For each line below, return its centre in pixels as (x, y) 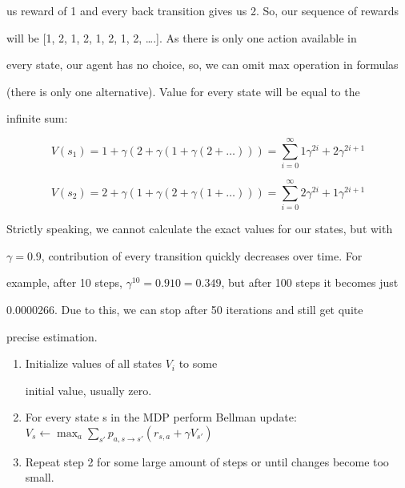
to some (198, 363)
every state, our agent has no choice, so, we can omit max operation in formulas (202, 65)
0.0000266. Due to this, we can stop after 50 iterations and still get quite (185, 309)
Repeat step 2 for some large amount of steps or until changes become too (207, 461)
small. (40, 477)
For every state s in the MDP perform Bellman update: (161, 417)
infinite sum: (37, 118)
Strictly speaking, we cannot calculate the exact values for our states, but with (200, 229)
